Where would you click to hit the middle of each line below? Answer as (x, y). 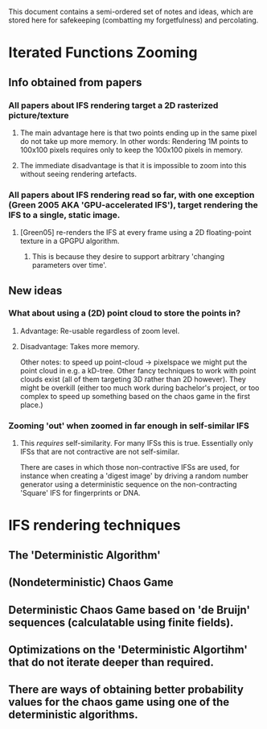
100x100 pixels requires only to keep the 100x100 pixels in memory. (131, 150)
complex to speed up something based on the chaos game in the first (135, 396)
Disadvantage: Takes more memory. (80, 346)
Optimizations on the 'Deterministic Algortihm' (128, 650)
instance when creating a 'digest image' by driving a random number (134, 476)
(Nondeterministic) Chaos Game (91, 583)
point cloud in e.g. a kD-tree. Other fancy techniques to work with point (138, 370)
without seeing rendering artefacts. (78, 174)
